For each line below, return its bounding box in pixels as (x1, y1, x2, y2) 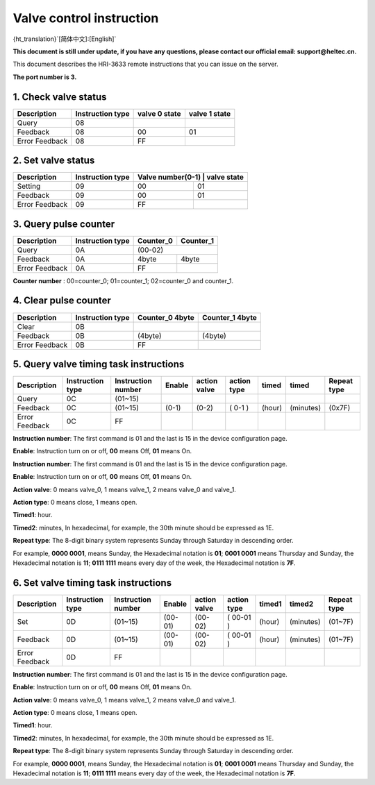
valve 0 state (137, 108, 181, 118)
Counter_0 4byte (137, 312, 194, 322)
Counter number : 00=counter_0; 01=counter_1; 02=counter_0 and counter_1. (12, 276, 234, 285)
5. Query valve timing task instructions (12, 358, 185, 370)
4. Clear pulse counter (12, 295, 111, 307)
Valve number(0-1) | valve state (137, 172, 244, 182)
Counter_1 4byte (201, 312, 257, 322)
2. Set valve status (12, 155, 95, 167)
